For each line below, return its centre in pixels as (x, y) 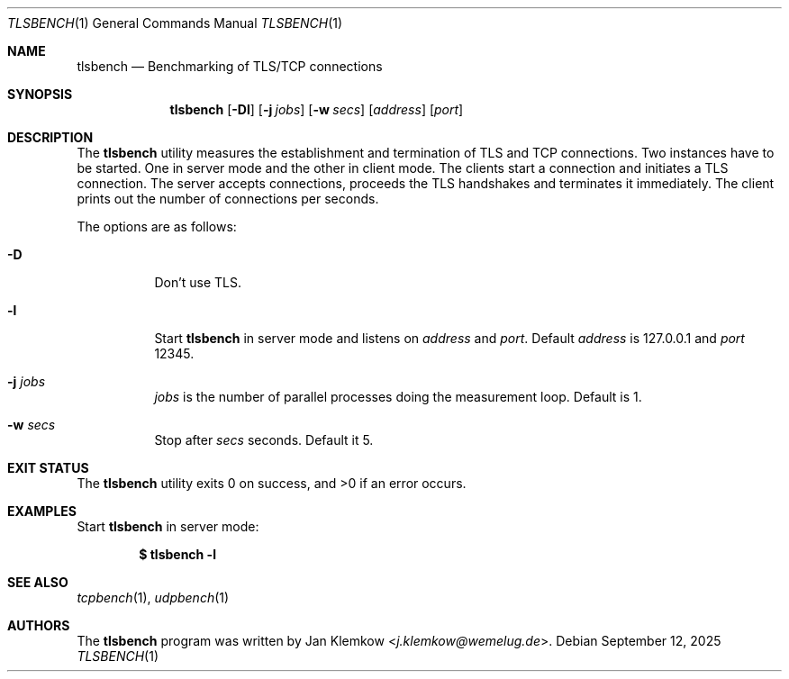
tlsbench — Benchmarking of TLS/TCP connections (230, 66)
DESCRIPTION (50, 137)
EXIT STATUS (48, 468)
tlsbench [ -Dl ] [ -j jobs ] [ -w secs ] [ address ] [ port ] (317, 109)
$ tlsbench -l (177, 554)
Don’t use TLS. (198, 282)
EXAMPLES (42, 511)
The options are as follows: (157, 226)
